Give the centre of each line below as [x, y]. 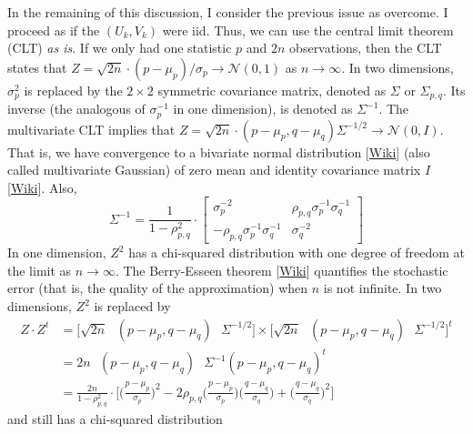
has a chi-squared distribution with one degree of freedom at [297, 252]
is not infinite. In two [382, 288]
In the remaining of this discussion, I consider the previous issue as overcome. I [228, 12]
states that [37, 67]
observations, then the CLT [366, 48]
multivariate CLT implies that [91, 129]
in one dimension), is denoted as [263, 109]
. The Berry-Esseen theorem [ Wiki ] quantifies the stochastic [282, 270]
